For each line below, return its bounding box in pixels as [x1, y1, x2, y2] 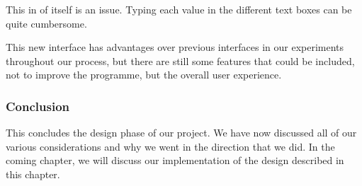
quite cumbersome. [6, 16, 87, 30]
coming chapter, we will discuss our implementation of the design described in [6, 153, 344, 168]
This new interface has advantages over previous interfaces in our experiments [6, 40, 344, 54]
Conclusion [6, 97, 69, 115]
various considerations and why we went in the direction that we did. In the [6, 139, 335, 153]
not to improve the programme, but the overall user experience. [6, 67, 282, 82]
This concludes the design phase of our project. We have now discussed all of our [6, 125, 357, 140]
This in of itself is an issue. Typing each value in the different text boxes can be [6, 2, 352, 16]
